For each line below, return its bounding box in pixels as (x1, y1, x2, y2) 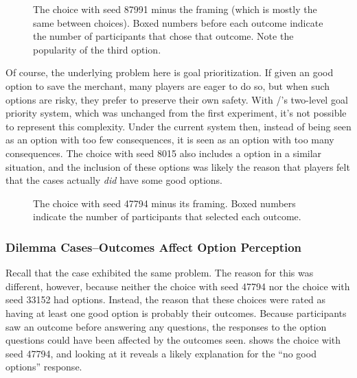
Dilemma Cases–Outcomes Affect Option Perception (5, 238, 302, 255)
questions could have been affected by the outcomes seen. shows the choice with (5, 333, 341, 347)
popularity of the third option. (33, 42, 161, 56)
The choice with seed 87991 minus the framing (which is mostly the (33, 2, 317, 16)
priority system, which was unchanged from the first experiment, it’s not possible (5, 106, 347, 120)
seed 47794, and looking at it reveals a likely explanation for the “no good (5, 346, 316, 360)
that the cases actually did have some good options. (5, 173, 223, 187)
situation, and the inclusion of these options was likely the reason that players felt (5, 159, 350, 174)
